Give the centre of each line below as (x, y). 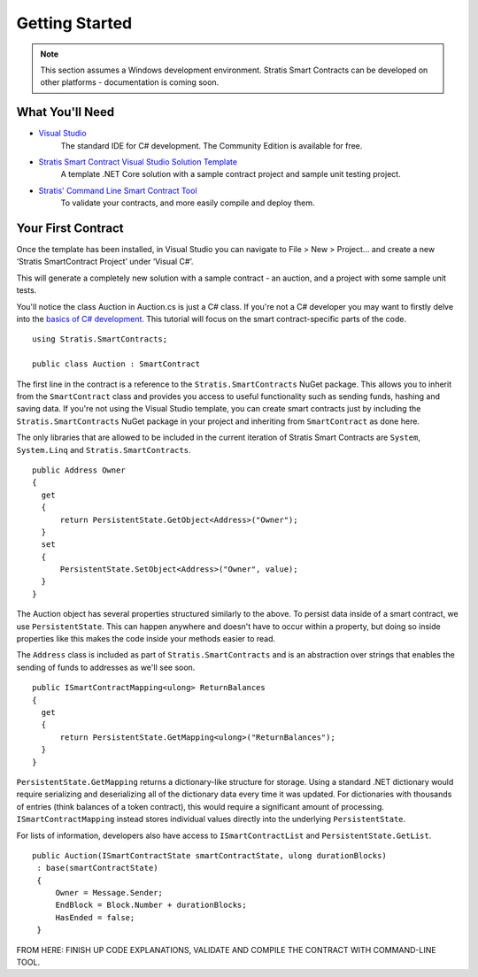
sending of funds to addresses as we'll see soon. (106, 667)
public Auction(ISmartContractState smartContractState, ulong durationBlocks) (209, 855)
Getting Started (74, 23)
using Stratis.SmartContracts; (100, 339)
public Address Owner (79, 470)
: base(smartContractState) (97, 868)
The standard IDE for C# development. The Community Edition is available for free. (212, 145)
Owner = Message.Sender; (109, 893)
